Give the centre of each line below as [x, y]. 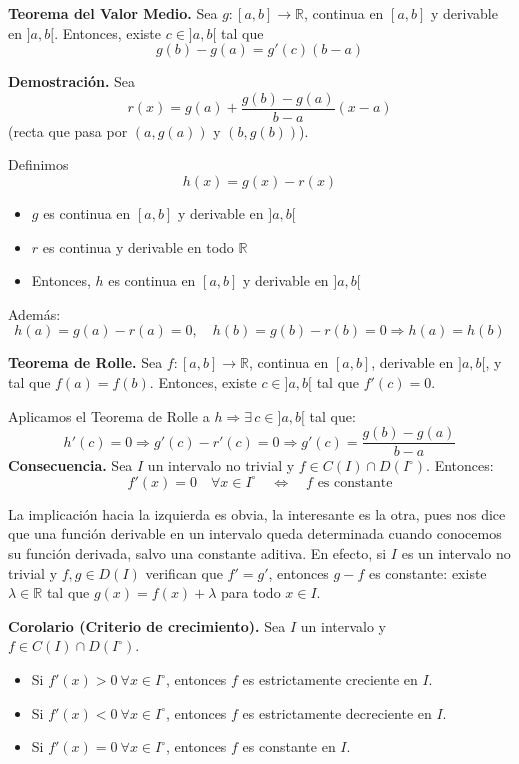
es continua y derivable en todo [138, 246]
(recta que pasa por [68, 130]
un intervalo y [343, 625]
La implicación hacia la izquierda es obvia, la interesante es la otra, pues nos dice [257, 513]
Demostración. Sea [72, 81]
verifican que [184, 572]
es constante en [289, 746]
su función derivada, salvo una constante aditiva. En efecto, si [197, 553]
